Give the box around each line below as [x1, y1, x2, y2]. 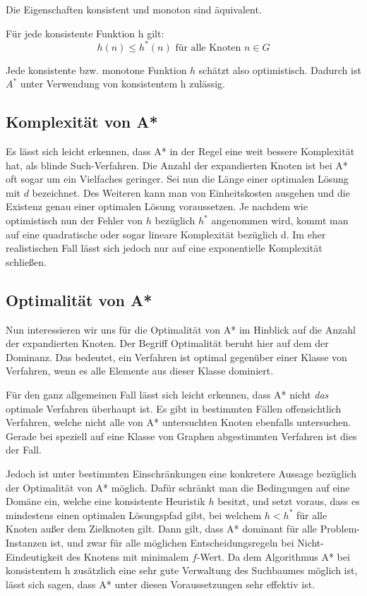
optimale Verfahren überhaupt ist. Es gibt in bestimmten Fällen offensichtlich [6, 401, 342, 415]
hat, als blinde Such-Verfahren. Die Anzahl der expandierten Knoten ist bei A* [6, 157, 348, 172]
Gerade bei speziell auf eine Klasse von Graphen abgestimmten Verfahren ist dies [6, 428, 357, 443]
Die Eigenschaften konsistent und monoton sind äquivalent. [6, 2, 262, 16]
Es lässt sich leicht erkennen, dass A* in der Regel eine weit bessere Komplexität [6, 144, 355, 159]
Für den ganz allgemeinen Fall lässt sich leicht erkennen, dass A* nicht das [6, 387, 329, 401]
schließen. [6, 254, 47, 269]
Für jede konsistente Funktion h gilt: [6, 25, 164, 40]
